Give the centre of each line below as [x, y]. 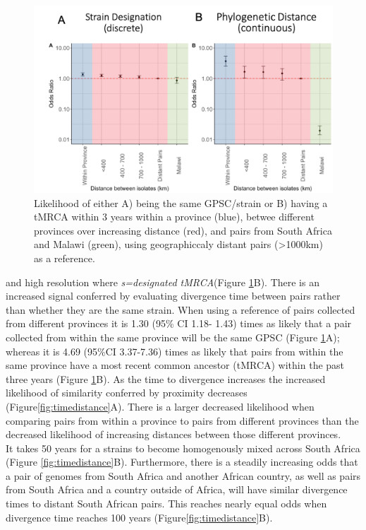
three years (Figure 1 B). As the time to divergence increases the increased [166, 378]
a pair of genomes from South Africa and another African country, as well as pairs [183, 475]
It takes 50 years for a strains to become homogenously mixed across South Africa [183, 448]
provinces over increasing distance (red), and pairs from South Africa [183, 230]
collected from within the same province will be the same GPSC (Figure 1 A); [173, 337]
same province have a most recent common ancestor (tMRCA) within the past [175, 365]
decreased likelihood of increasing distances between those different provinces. [173, 434]
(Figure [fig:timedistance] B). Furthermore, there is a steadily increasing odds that [182, 462]
